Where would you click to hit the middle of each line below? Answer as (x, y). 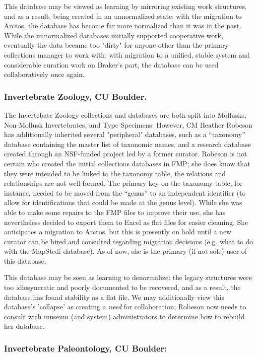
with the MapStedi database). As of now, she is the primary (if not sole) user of (126, 251)
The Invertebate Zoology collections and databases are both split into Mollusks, (125, 114)
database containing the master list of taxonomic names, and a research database (128, 144)
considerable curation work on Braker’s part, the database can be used (111, 64)
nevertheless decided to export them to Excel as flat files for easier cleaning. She (126, 222)
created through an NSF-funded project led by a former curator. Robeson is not (126, 154)
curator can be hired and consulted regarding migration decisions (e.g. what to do (128, 241)
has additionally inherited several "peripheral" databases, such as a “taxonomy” (125, 134)
